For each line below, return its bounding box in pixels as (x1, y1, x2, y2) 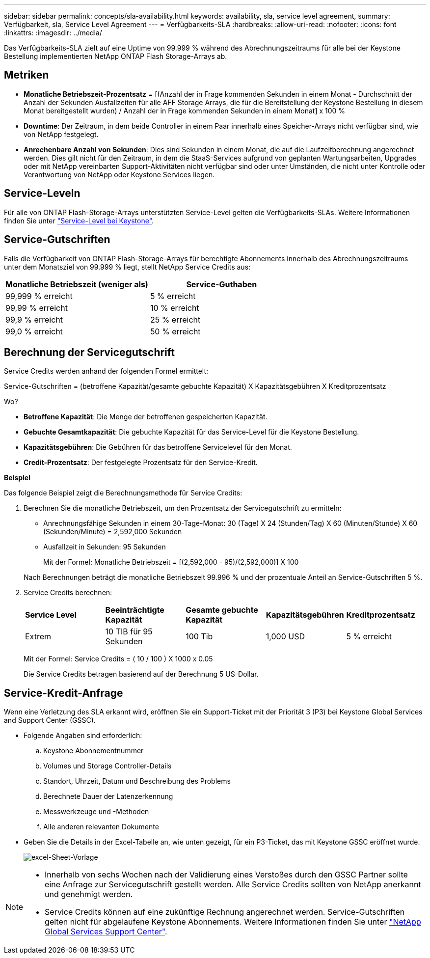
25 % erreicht (150, 314, 201, 325)
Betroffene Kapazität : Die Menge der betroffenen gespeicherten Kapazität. (24, 412, 268, 421)
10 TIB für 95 (105, 627, 153, 637)
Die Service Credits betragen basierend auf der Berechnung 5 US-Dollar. (24, 670, 259, 679)
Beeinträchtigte (105, 605, 164, 615)
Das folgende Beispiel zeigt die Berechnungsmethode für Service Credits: (4, 489, 242, 497)
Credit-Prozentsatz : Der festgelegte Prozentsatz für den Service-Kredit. (24, 458, 258, 467)
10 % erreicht (150, 302, 199, 313)
